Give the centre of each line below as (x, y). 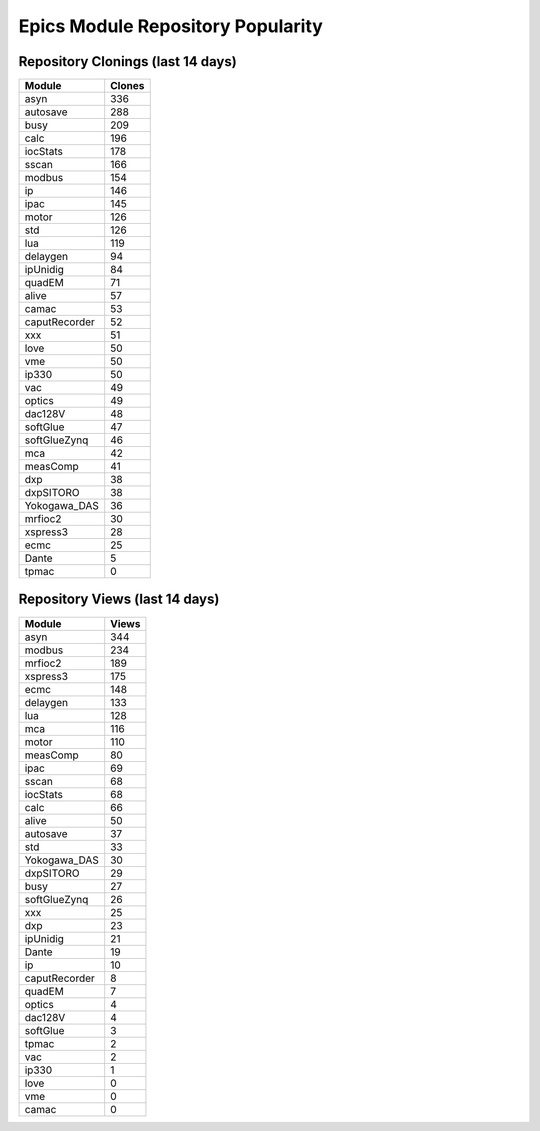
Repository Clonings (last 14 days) (127, 61)
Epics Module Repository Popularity (171, 26)
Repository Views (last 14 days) (119, 599)
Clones (127, 86)
